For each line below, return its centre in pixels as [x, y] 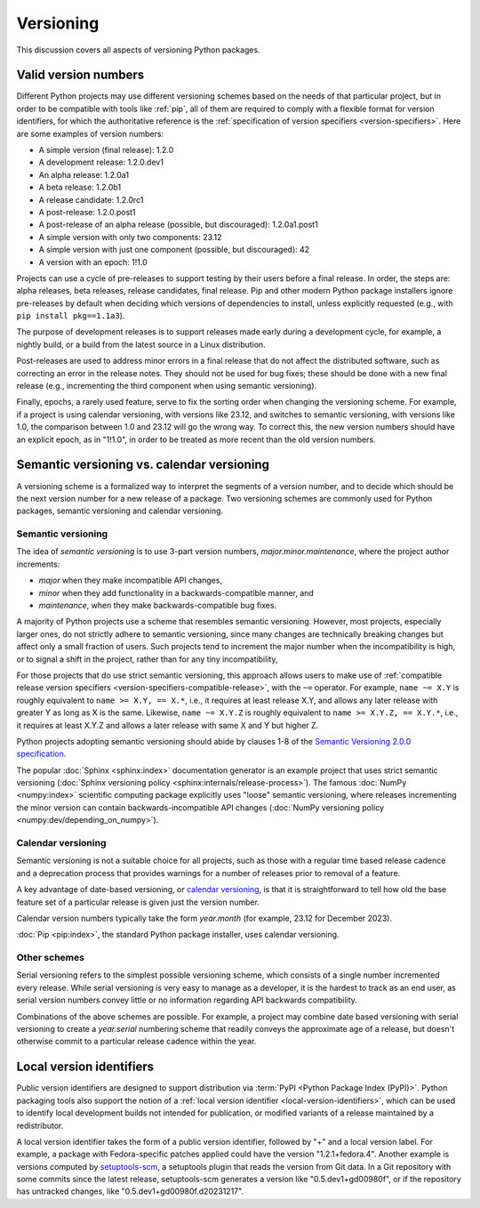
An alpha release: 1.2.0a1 [84, 174]
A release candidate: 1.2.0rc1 [91, 199]
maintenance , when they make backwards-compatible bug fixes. [158, 605]
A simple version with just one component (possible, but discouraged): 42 [174, 250]
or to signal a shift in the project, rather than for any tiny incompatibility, [147, 659]
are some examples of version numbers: [90, 133]
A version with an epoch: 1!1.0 [93, 262]
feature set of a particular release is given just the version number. [138, 902]
